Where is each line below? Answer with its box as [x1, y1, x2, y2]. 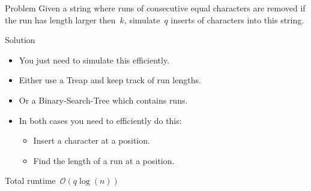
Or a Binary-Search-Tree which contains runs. [19, 93, 188, 106]
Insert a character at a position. [33, 134, 150, 147]
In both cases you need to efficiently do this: [19, 114, 182, 126]
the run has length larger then [5, 13, 116, 26]
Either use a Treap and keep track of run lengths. [19, 74, 201, 86]
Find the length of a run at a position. [33, 154, 175, 166]
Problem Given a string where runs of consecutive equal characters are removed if [5, 2, 306, 14]
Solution [5, 34, 35, 46]
